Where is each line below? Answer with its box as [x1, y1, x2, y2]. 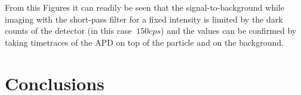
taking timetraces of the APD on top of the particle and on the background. [5, 36, 284, 48]
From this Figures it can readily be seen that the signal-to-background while [5, 1, 284, 13]
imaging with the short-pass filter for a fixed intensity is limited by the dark [5, 12, 283, 25]
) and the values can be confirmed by [161, 24, 297, 37]
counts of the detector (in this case [5, 24, 132, 37]
